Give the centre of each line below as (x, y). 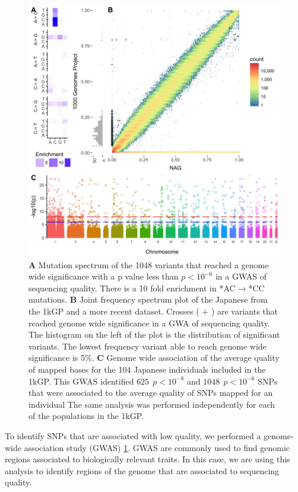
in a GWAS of (241, 276)
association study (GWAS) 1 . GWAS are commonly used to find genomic (157, 447)
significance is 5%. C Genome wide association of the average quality (154, 358)
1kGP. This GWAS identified (81, 381)
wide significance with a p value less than (104, 276)
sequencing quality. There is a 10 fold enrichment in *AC (132, 288)
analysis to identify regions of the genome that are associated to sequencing (142, 470)
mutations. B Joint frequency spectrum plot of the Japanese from (148, 299)
